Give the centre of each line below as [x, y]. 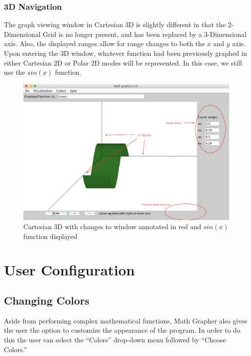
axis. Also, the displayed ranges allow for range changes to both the [104, 43]
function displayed [50, 236]
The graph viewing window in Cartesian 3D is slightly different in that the [115, 25]
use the [15, 72]
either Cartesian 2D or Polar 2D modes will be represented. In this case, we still [123, 62]
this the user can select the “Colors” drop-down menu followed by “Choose [115, 340]
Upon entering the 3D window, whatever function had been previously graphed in [125, 53]
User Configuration [69, 269]
